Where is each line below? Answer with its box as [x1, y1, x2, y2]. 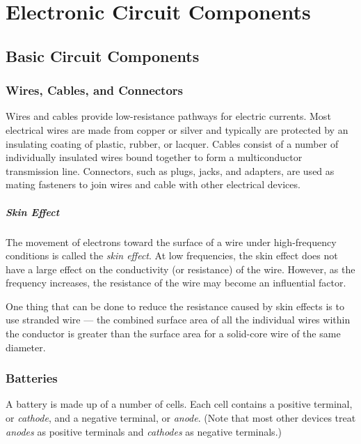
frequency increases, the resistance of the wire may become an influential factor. [6, 275, 346, 290]
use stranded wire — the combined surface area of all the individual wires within [6, 312, 351, 327]
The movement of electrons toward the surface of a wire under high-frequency [6, 234, 337, 249]
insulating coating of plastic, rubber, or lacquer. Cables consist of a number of [6, 136, 339, 151]
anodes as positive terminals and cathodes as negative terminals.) [6, 424, 282, 438]
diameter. [6, 339, 46, 354]
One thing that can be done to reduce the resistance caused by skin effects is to [6, 298, 344, 313]
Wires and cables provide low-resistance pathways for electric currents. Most [6, 109, 331, 123]
